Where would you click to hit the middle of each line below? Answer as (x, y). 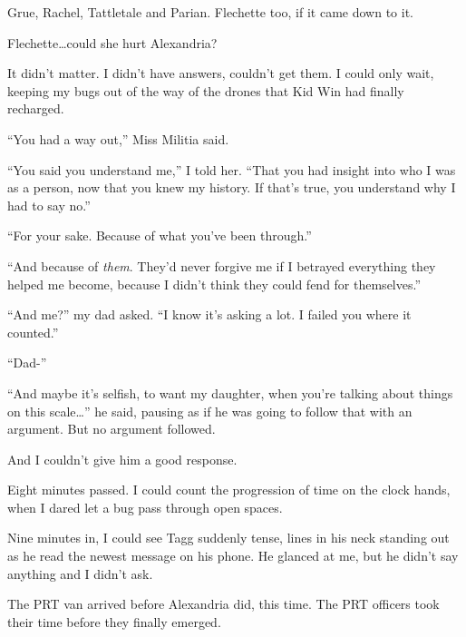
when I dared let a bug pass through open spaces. (145, 507)
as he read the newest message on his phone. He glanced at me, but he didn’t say (233, 556)
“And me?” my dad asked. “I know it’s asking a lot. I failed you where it (209, 314)
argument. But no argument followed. (112, 429)
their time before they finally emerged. (114, 621)
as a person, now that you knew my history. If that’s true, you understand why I (232, 187)
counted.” (33, 332)
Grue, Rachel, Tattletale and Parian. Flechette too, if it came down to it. (210, 12)
